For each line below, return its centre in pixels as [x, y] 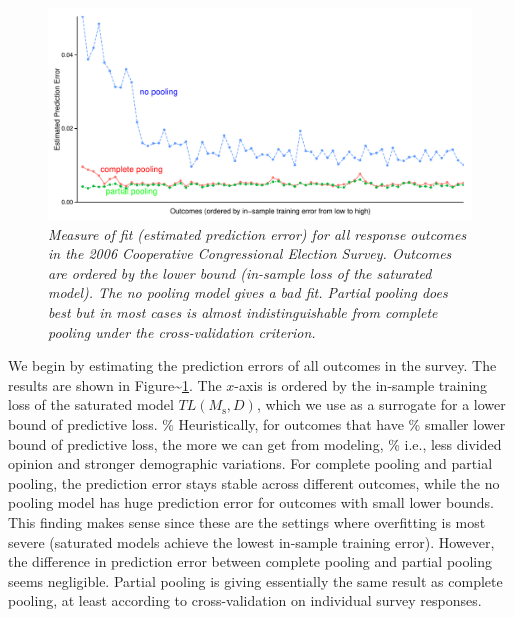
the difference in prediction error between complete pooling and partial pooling [250, 561]
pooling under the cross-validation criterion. [182, 331]
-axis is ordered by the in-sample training [361, 384]
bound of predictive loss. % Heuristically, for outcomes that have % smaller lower [257, 423]
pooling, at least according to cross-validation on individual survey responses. [245, 600]
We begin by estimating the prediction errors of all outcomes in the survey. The [252, 365]
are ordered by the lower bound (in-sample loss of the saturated [240, 272]
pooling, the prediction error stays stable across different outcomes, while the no [254, 482]
